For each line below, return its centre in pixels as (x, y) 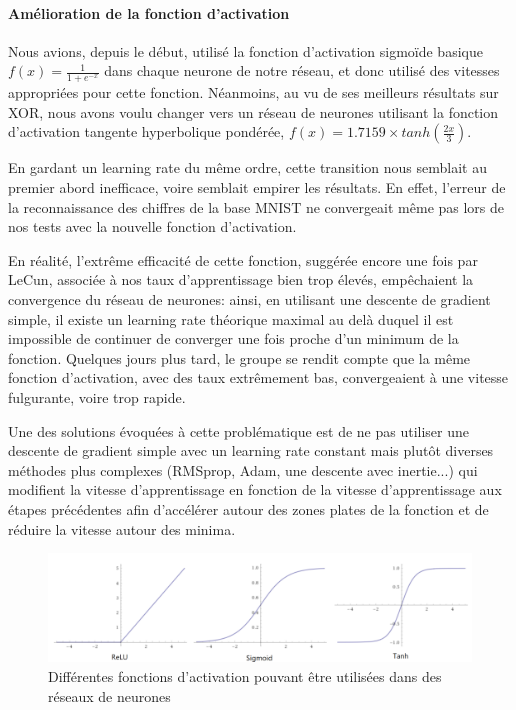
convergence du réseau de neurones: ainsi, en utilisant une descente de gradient (249, 298)
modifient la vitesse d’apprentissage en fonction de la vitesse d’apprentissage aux (255, 489)
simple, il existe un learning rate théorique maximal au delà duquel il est (231, 318)
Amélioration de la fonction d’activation (149, 12)
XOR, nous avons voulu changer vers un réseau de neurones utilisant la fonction (253, 111)
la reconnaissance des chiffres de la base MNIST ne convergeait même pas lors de (256, 206)
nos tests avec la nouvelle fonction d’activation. (152, 226)
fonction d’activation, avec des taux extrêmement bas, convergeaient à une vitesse (258, 377)
